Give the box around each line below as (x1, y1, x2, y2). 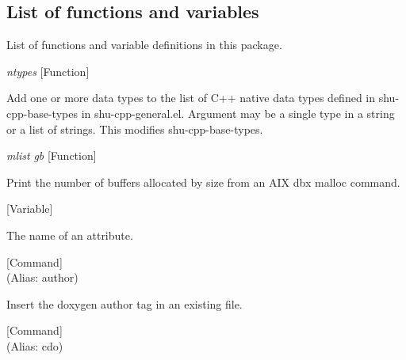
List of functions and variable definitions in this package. (6, 36, 282, 53)
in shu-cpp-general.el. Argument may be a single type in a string (81, 104, 395, 121)
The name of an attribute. (6, 226, 133, 243)
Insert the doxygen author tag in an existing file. (6, 295, 243, 312)
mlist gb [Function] (6, 147, 97, 164)
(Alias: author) (6, 269, 79, 286)
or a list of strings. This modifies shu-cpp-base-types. (6, 120, 263, 137)
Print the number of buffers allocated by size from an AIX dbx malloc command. (6, 173, 400, 190)
